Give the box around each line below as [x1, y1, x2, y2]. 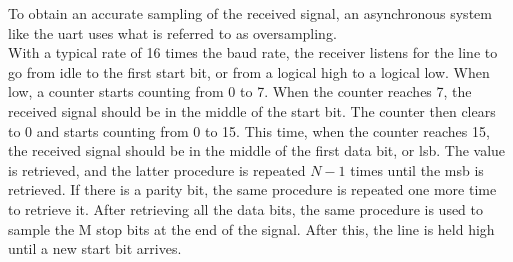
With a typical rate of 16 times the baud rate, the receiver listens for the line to [8, 42, 498, 63]
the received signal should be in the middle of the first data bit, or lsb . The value [8, 140, 506, 161]
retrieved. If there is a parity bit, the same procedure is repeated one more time [8, 179, 497, 200]
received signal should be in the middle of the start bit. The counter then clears [8, 100, 496, 121]
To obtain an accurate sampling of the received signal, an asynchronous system [8, 3, 492, 23]
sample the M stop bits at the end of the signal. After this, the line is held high [8, 218, 495, 239]
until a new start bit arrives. [8, 238, 182, 259]
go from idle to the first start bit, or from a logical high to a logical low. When [8, 61, 490, 82]
